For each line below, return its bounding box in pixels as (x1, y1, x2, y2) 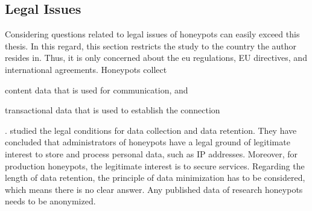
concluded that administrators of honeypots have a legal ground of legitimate (5, 136, 290, 148)
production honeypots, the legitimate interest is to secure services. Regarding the (5, 159, 305, 172)
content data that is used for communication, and (5, 83, 188, 96)
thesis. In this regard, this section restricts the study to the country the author (5, 39, 297, 52)
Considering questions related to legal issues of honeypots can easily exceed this (5, 28, 300, 40)
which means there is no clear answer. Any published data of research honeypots (5, 183, 303, 195)
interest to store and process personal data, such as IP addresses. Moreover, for (5, 147, 298, 160)
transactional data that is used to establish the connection (5, 104, 220, 116)
